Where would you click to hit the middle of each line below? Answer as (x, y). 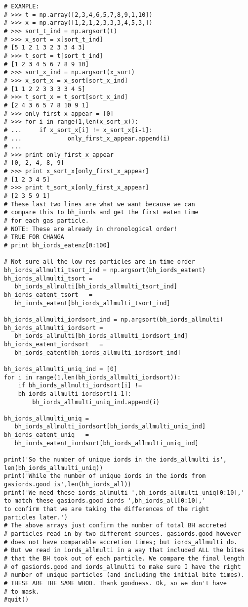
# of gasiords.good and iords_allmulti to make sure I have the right (123, 567)
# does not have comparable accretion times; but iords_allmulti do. (121, 542)
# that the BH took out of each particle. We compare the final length (124, 558)
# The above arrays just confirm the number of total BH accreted (116, 526)
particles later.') (36, 517)
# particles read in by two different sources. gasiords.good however (123, 534)
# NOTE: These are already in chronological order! (91, 229)
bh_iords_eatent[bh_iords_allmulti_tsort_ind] (92, 303)
